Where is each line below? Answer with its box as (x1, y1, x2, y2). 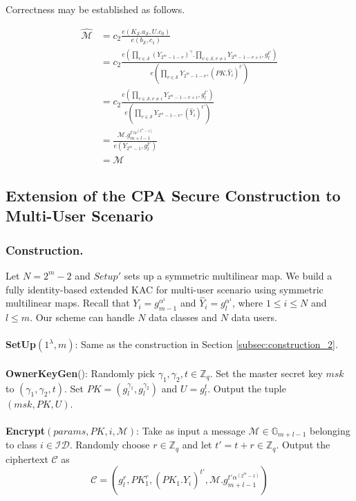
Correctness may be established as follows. (6, 2, 185, 16)
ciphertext (6, 451, 48, 466)
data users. (231, 310, 277, 325)
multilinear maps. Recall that (6, 295, 130, 310)
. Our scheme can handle (30, 310, 135, 325)
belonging (309, 423, 350, 437)
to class (6, 437, 37, 452)
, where (232, 295, 263, 310)
